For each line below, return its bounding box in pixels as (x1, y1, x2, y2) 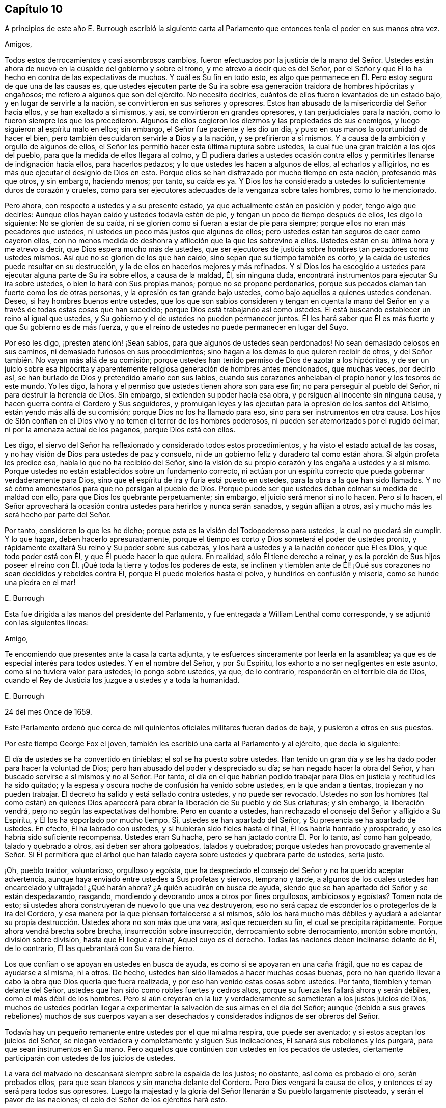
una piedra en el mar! (5, 578, 76, 587)
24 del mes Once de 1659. (5, 707, 92, 717)
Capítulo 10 (5, 3, 63, 15)
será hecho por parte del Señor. (5, 510, 111, 519)
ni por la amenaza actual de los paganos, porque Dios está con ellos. (5, 425, 236, 434)
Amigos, (5, 40, 32, 49)
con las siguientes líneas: (5, 618, 89, 627)
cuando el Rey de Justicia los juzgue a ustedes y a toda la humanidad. (5, 676, 240, 685)
